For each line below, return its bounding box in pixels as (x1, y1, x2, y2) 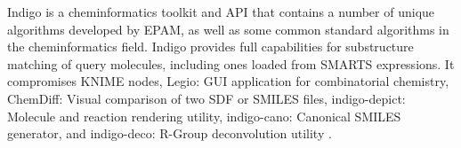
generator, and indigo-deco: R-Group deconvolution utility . (7, 124, 332, 143)
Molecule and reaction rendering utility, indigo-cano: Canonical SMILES (7, 106, 401, 125)
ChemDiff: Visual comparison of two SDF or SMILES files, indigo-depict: (7, 89, 406, 107)
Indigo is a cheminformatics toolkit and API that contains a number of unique (7, 3, 435, 20)
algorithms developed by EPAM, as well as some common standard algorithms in (7, 19, 449, 38)
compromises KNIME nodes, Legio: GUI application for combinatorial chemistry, (7, 72, 449, 90)
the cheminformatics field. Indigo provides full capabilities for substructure (7, 37, 414, 56)
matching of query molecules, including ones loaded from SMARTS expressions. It (7, 54, 455, 73)
